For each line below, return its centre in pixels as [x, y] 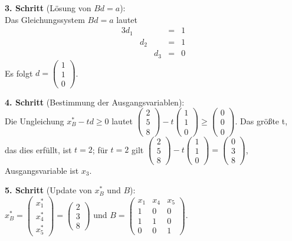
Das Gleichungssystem [45, 19]
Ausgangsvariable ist [42, 170]
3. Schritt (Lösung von [48, 8]
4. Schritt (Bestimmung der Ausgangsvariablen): [95, 102]
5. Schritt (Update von [48, 190]
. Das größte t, [261, 120]
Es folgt [19, 73]
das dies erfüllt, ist [38, 149]
